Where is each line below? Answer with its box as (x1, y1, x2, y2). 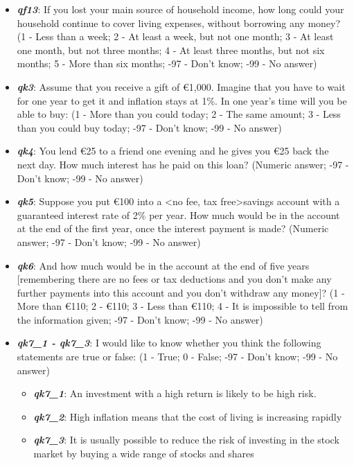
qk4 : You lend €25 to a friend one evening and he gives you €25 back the (17, 143, 329, 158)
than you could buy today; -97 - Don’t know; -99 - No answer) (17, 120, 282, 134)
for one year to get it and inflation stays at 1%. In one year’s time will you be (17, 93, 347, 107)
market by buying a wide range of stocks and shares (33, 446, 254, 461)
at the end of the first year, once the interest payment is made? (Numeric (17, 221, 329, 236)
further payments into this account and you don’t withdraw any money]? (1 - (17, 285, 345, 299)
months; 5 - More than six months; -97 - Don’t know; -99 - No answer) (17, 56, 317, 71)
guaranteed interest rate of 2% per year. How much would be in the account (17, 207, 340, 222)
